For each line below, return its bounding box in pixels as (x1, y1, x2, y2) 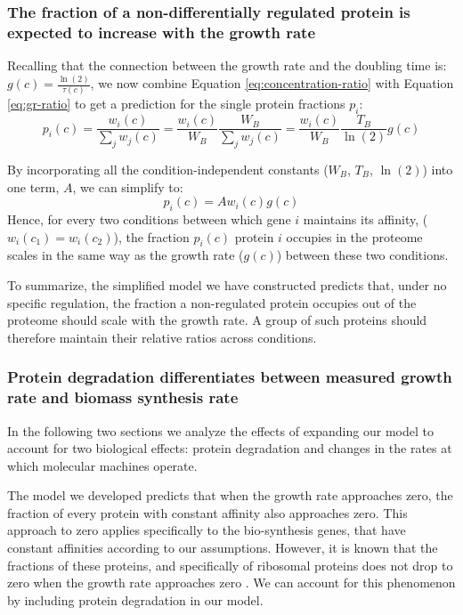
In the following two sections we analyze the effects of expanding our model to (7, 421, 434, 440)
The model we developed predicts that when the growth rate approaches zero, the (7, 486, 453, 505)
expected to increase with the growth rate (7, 20, 316, 43)
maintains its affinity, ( (303, 210, 428, 228)
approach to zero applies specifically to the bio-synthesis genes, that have (7, 521, 406, 539)
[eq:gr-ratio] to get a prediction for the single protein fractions (7, 94, 345, 113)
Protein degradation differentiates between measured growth (7, 366, 452, 388)
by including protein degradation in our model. (7, 590, 264, 609)
